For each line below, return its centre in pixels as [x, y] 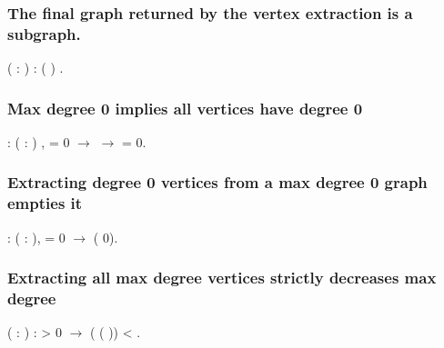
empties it [45, 203]
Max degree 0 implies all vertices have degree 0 [185, 108]
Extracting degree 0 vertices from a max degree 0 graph [217, 182]
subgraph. [44, 33]
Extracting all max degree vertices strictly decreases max [222, 278]
